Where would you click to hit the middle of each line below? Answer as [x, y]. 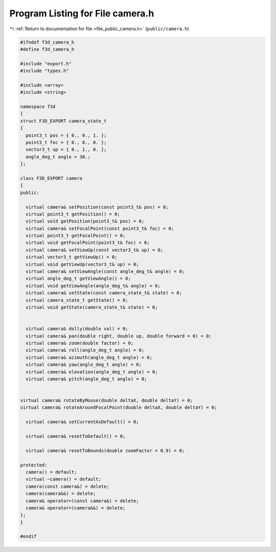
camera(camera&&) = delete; [61, 494]
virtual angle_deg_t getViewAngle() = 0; [78, 279]
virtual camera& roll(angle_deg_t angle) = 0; [85, 350]
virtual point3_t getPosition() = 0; [73, 214]
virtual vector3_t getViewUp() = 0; [72, 257]
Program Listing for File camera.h [82, 13]
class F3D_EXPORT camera [51, 178]
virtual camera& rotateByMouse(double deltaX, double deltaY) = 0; [107, 400]
